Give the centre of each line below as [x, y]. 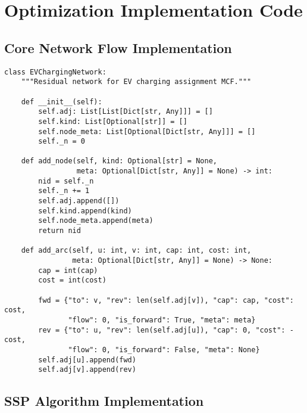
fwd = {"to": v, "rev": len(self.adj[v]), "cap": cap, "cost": [166, 300]
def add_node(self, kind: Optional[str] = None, [119, 161]
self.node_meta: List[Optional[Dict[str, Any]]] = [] [147, 131]
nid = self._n [66, 181]
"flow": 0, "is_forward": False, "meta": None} [164, 350]
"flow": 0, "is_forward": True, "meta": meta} [162, 320]
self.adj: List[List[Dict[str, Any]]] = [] [126, 112]
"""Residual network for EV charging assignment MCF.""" [136, 82]
